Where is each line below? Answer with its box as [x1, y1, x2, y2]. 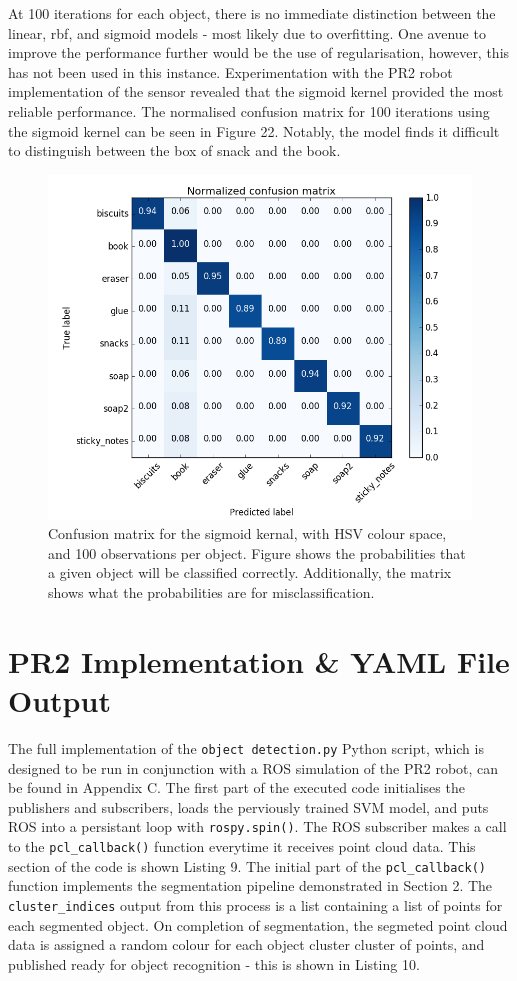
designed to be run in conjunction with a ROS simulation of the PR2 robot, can [8, 757, 499, 778]
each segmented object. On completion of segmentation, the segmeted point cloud [8, 914, 508, 935]
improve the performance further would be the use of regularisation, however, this [8, 42, 510, 63]
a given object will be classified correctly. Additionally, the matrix [48, 562, 452, 583]
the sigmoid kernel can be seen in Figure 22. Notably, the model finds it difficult [8, 120, 500, 141]
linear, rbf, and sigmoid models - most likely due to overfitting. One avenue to [8, 22, 486, 43]
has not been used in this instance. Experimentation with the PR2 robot [8, 61, 453, 82]
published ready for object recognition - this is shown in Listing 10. [8, 953, 420, 974]
